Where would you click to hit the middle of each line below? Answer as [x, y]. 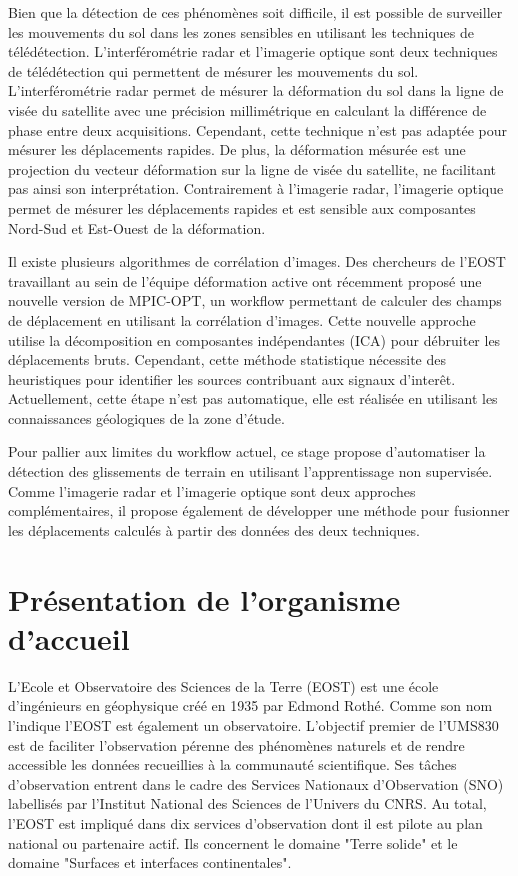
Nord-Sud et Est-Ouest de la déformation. [137, 227]
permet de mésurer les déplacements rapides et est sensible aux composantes [242, 207]
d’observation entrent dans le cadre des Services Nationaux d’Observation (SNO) [256, 783]
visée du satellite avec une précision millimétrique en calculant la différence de [247, 109]
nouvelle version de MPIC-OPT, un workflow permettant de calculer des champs [255, 300]
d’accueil [69, 637]
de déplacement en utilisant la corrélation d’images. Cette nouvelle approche [242, 319]
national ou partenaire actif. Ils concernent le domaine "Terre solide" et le [233, 842]
